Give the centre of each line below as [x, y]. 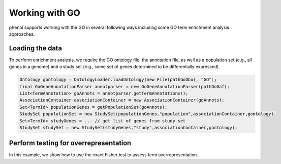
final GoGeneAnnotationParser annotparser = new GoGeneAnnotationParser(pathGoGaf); [125, 86]
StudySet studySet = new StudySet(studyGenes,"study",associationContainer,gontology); [128, 128]
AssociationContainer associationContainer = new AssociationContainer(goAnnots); [122, 100]
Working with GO [45, 13]
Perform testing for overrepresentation [70, 143]
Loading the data [36, 48]
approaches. [22, 34]
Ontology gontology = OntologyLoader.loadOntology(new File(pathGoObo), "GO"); [118, 80]
